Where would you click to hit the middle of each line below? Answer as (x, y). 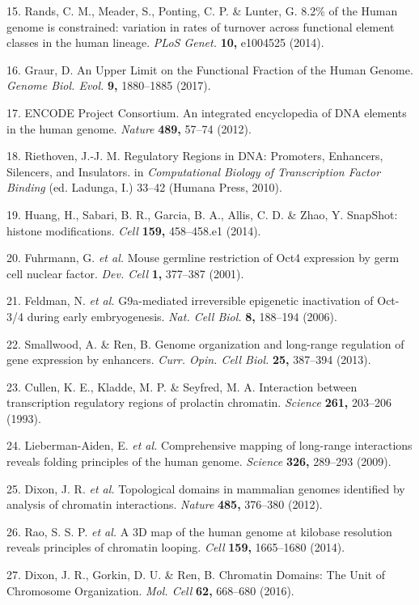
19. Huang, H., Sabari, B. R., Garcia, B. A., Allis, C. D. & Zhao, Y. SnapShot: (202, 214)
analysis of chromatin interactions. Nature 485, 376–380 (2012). (165, 504)
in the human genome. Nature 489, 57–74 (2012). (129, 128)
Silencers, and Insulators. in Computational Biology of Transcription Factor (194, 171)
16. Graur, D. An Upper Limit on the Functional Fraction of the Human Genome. (210, 69)
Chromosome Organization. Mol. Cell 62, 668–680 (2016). (150, 590)
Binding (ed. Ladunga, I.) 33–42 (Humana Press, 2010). (144, 187)
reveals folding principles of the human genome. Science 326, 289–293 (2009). (199, 461)
